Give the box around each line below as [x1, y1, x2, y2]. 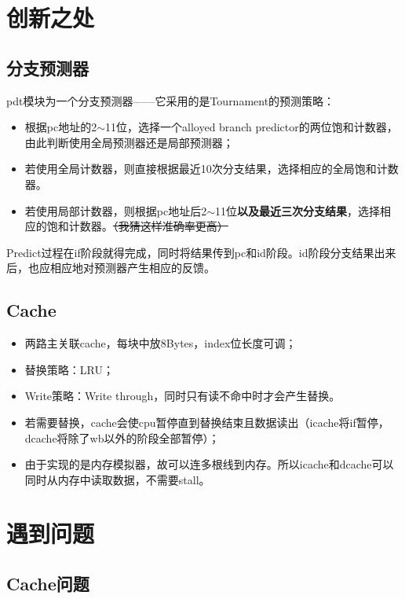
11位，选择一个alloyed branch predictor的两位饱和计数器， [105, 119, 398, 135]
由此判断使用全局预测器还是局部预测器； [24, 134, 234, 150]
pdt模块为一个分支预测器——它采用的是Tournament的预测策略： [6, 92, 335, 108]
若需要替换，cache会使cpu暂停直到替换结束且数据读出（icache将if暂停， [24, 413, 389, 430]
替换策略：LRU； [24, 361, 114, 377]
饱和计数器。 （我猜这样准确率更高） [46, 218, 228, 234]
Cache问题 [6, 571, 89, 596]
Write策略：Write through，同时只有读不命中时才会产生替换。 [24, 388, 341, 404]
